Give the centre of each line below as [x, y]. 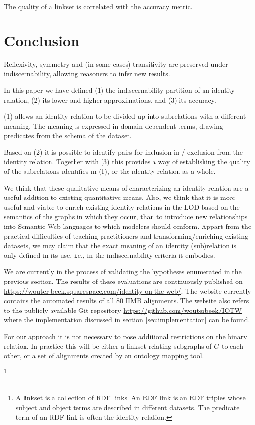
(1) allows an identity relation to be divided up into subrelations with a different [125, 116]
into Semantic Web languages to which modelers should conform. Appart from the [128, 226]
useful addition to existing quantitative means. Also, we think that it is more [120, 197]
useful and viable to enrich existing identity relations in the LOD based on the [122, 207]
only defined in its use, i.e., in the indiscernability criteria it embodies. [110, 255]
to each [232, 346]
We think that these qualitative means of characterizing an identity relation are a [126, 187]
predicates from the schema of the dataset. [68, 135]
